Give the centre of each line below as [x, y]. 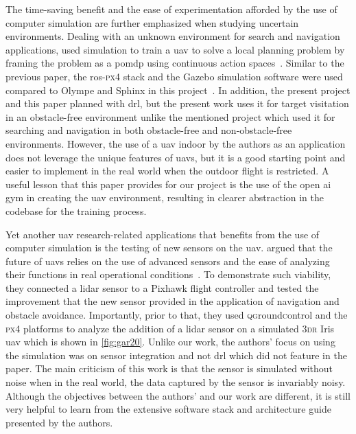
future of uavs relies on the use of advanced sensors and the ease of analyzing [168, 261]
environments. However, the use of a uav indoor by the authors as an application [176, 143]
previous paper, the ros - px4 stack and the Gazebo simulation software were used [174, 76]
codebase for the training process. [76, 210]
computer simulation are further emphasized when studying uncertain [152, 22]
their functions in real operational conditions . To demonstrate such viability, [168, 274]
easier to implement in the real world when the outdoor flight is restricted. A [167, 171]
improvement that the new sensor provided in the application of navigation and [173, 301]
